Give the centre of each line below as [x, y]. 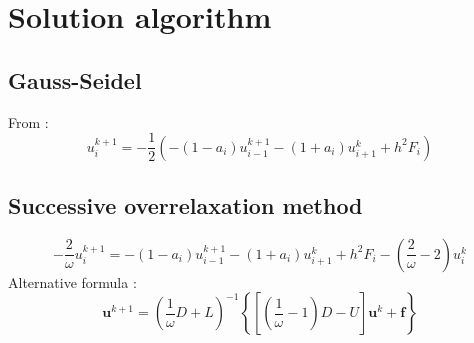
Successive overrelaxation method [185, 205]
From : [28, 121]
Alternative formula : [72, 281]
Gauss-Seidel [75, 79]
